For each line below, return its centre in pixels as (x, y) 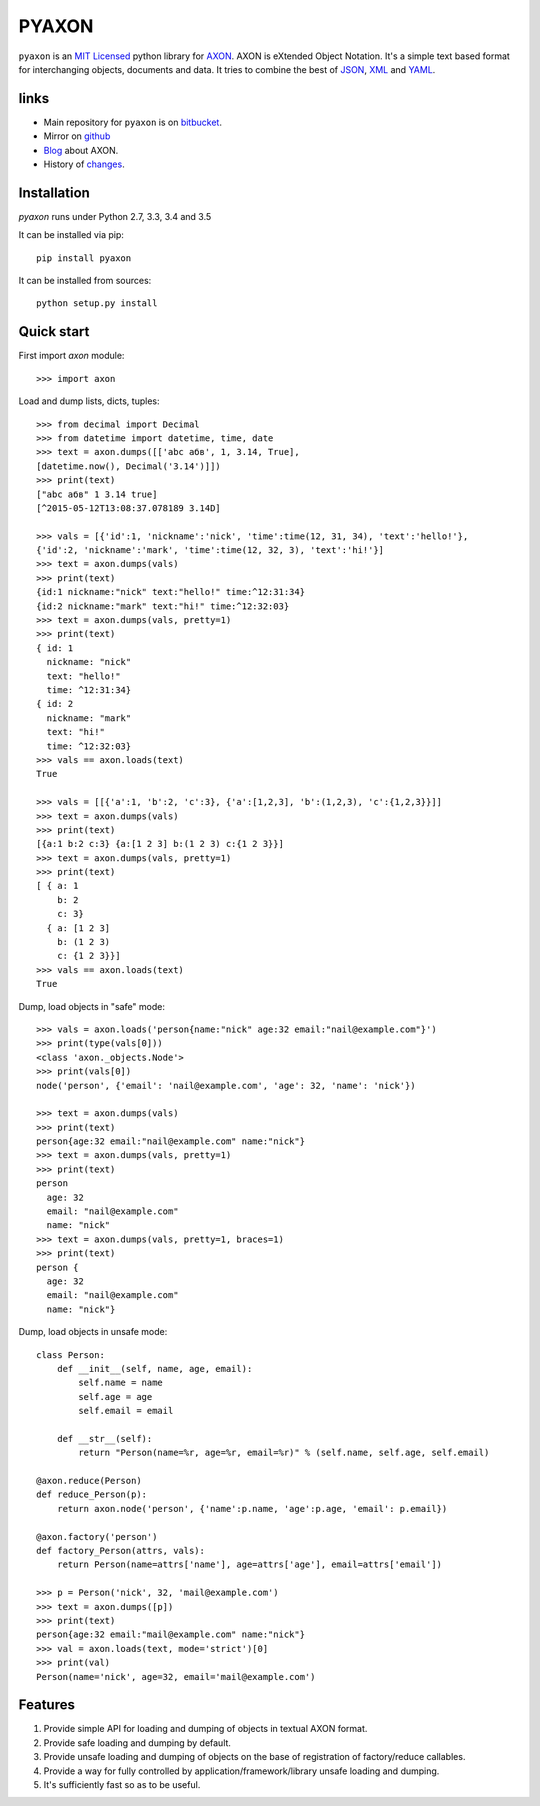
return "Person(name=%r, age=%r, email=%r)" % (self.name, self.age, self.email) (284, 1453)
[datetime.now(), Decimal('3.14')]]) (129, 466)
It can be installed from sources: (85, 281)
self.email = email (126, 1411)
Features (46, 1705)
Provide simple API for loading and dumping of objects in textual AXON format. (205, 1729)
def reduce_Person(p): (92, 1494)
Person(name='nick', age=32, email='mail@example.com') (176, 1676)
